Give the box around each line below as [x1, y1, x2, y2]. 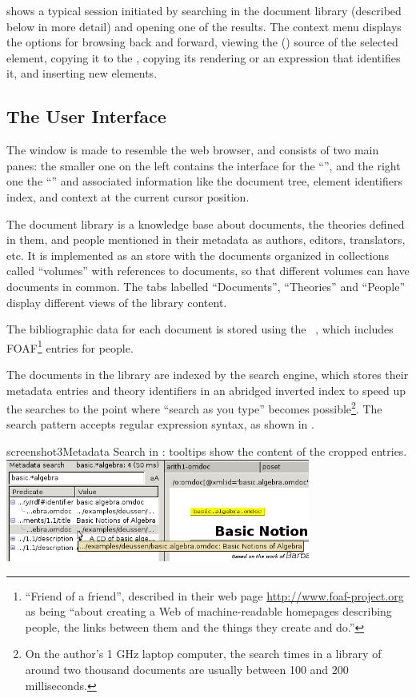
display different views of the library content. [6, 293, 227, 310]
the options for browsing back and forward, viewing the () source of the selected [6, 34, 398, 50]
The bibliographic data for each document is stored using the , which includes [6, 321, 394, 337]
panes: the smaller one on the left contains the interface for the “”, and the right [6, 157, 401, 174]
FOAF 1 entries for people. [6, 337, 134, 356]
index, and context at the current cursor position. [6, 188, 250, 205]
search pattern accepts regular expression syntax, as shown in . [6, 416, 314, 433]
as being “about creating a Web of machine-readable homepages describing [25, 603, 392, 620]
